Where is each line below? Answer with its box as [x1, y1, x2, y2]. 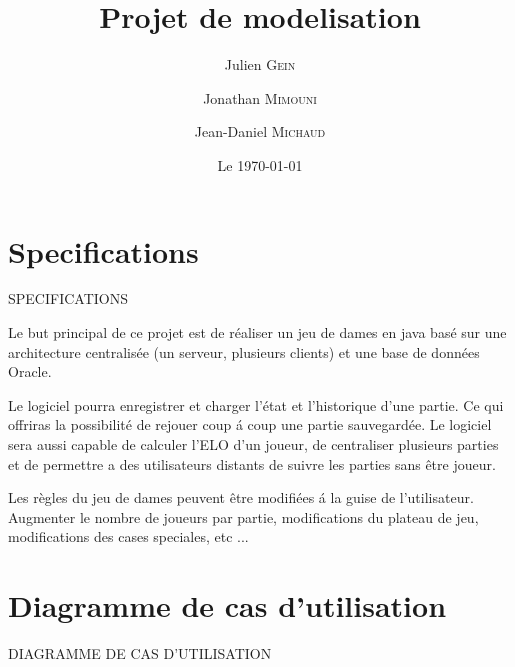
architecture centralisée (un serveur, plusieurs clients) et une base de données [8, 341, 480, 362]
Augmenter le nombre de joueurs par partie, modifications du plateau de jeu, [8, 506, 479, 527]
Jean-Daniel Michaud [194, 121, 326, 142]
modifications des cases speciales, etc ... [8, 526, 249, 547]
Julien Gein [224, 54, 296, 75]
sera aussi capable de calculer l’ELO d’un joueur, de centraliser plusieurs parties [8, 434, 499, 454]
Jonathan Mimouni [203, 87, 317, 108]
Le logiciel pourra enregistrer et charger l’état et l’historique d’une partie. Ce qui [8, 394, 504, 415]
